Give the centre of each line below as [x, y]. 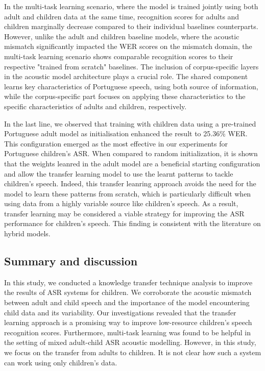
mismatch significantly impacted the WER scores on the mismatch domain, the [128, 46]
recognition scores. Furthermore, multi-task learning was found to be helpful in [127, 332]
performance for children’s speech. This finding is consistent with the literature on [132, 223]
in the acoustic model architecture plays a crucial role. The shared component [126, 76]
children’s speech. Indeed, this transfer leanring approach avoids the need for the [130, 183]
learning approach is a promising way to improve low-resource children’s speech [128, 322]
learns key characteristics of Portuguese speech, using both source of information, [131, 86]
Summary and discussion [71, 261]
